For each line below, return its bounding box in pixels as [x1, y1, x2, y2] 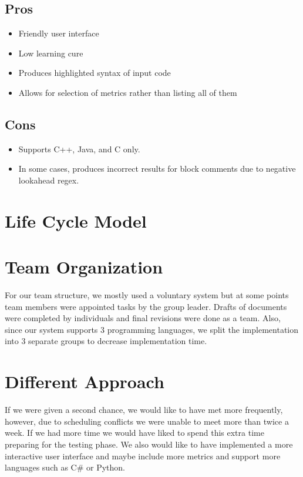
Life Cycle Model [5, 208, 147, 232]
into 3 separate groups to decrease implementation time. [5, 335, 207, 347]
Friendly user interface [18, 27, 99, 39]
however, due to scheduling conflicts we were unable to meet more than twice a [5, 415, 289, 427]
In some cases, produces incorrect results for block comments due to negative [18, 162, 296, 175]
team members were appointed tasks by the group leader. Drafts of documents [5, 300, 287, 312]
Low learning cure [18, 46, 83, 59]
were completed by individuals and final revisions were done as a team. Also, [5, 312, 281, 324]
